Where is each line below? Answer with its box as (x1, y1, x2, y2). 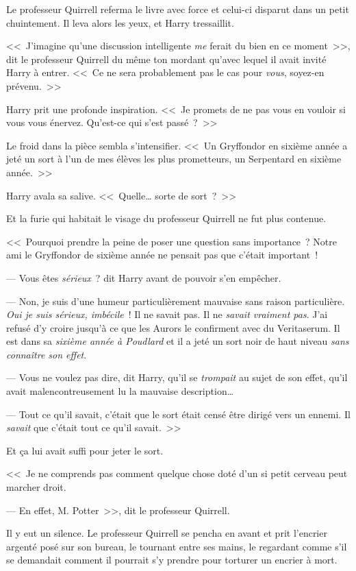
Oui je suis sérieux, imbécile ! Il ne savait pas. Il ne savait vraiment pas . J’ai (6, 307, 328, 321)
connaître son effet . (6, 347, 87, 361)
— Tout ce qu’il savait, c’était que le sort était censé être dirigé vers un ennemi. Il (6, 406, 351, 421)
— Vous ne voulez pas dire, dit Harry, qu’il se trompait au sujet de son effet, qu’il (6, 370, 348, 385)
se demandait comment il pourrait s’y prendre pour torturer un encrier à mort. (6, 552, 338, 567)
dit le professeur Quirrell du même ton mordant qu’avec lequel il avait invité (6, 51, 327, 66)
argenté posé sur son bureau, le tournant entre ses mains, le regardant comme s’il (6, 539, 347, 553)
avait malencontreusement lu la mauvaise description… (6, 384, 234, 398)
